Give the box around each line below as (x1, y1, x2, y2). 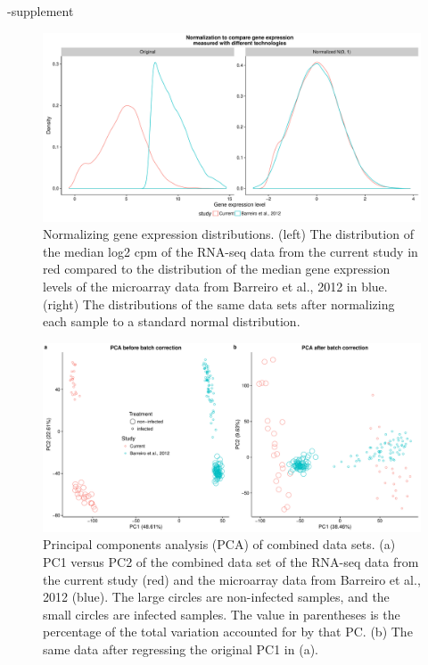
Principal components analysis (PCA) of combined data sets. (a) (43, 535, 396, 554)
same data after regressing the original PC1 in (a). (43, 639, 318, 658)
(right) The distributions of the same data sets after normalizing (43, 294, 395, 313)
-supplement (7, 2, 74, 20)
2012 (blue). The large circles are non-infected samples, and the (43, 587, 390, 606)
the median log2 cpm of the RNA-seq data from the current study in (43, 242, 418, 260)
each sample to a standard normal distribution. (43, 312, 300, 331)
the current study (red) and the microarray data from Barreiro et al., (43, 570, 421, 588)
